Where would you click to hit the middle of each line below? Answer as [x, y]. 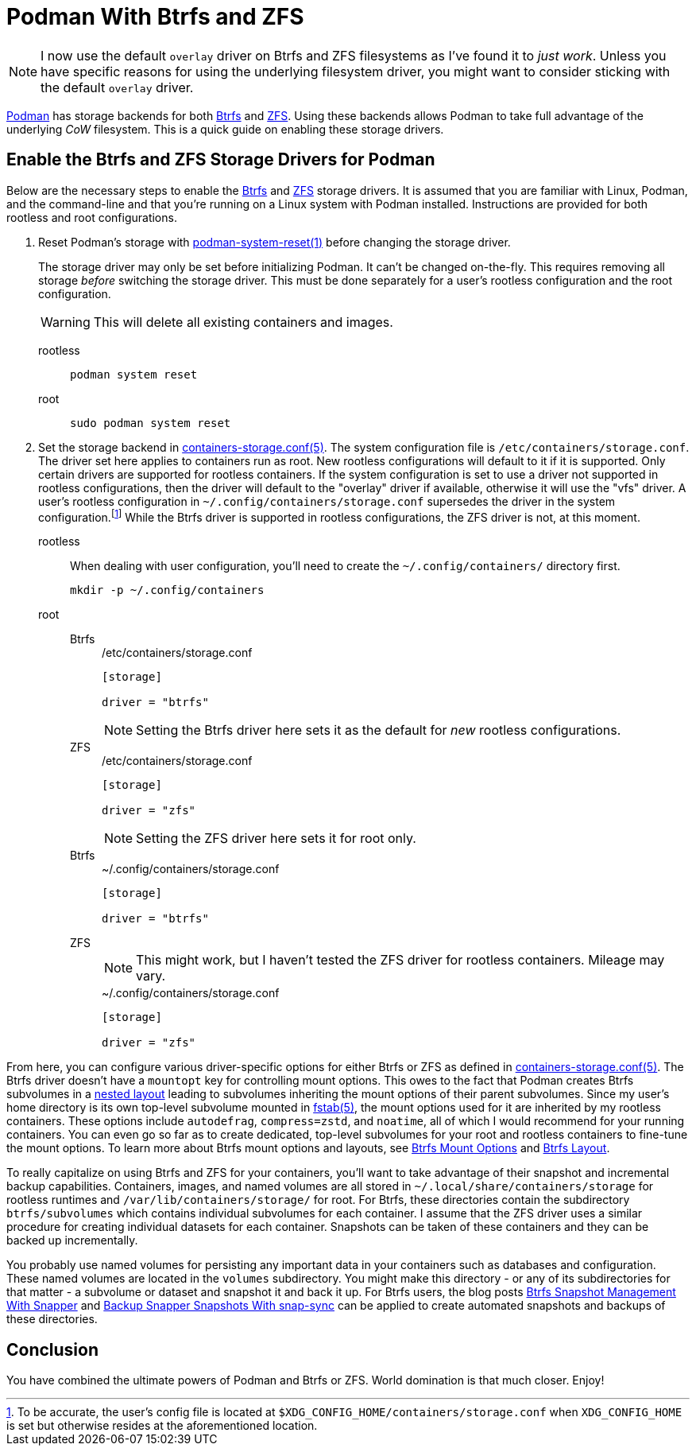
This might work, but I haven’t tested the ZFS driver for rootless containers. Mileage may [400, 960]
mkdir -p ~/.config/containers [167, 590]
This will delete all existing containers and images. [243, 322]
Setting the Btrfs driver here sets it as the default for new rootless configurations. [379, 730]
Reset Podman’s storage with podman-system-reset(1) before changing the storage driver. [275, 242]
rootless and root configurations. [92, 217]
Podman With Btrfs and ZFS [155, 17]
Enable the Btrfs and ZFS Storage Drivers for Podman [221, 160]
